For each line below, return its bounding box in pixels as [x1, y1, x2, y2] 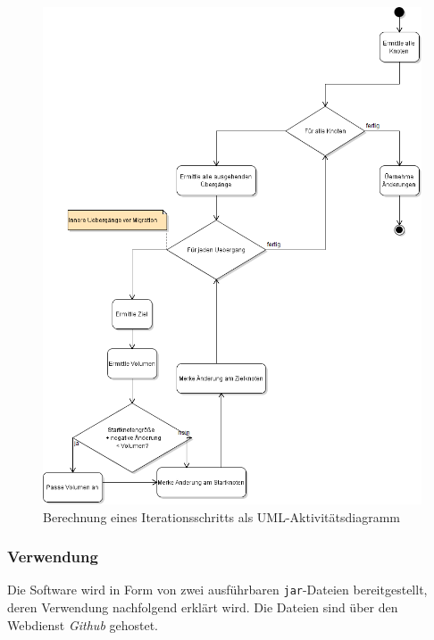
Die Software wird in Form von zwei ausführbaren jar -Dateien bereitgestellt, [7, 580, 428, 599]
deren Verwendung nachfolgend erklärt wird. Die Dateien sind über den [7, 598, 398, 617]
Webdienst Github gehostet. [7, 615, 159, 634]
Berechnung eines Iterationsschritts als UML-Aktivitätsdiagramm [43, 507, 400, 526]
